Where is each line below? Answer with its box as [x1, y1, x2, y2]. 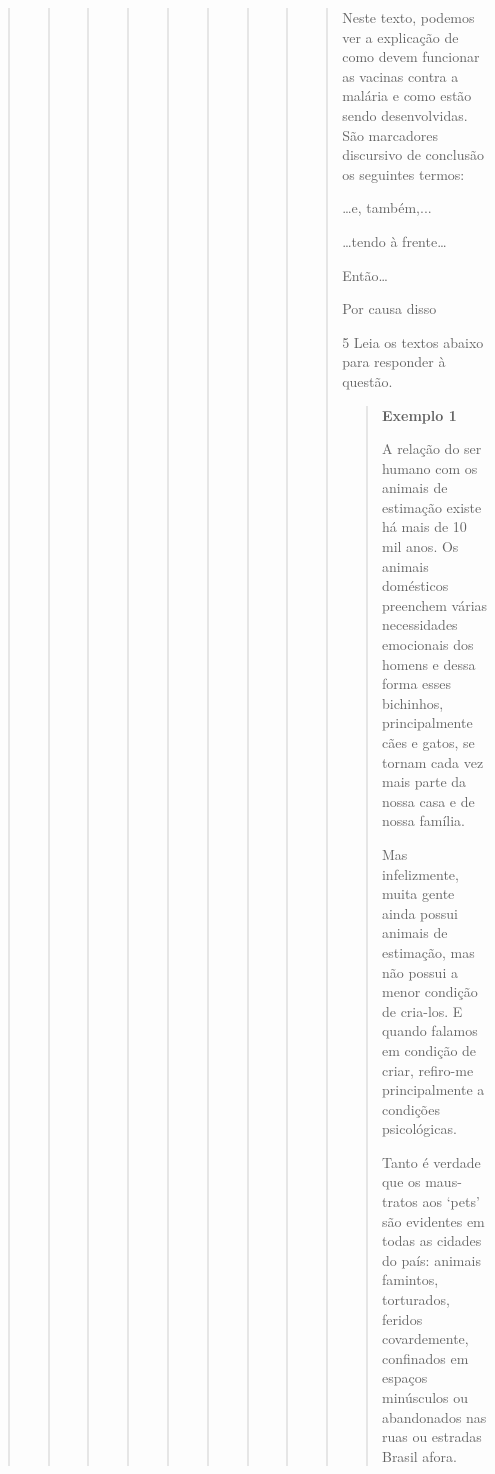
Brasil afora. [381, 1445, 457, 1466]
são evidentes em [381, 1210, 485, 1231]
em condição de [381, 1039, 477, 1060]
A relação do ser [381, 438, 482, 459]
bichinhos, [381, 692, 444, 713]
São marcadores [342, 124, 438, 145]
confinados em [381, 1347, 469, 1368]
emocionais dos [381, 634, 474, 655]
